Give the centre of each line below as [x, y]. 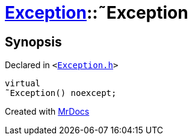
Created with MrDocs [47, 112]
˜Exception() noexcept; [61, 93]
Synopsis [33, 42]
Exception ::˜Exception [97, 13]
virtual [23, 84]
